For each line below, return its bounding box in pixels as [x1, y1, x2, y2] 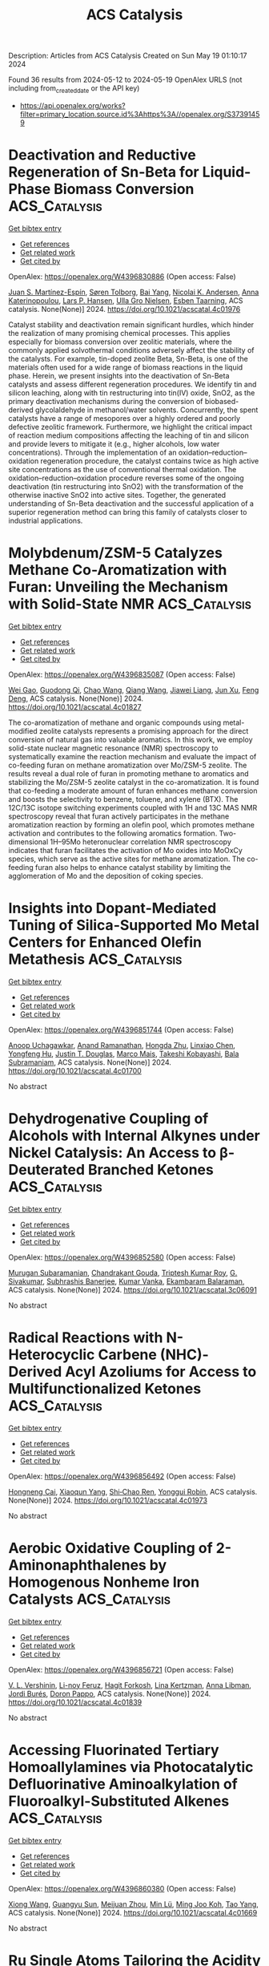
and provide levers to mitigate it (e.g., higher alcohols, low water [8, 439, 220, 448]
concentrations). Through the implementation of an [8, 447, 177, 457]
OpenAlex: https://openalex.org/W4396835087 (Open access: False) [8, 669, 236, 679]
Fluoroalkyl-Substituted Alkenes [8, 1792, 230, 1810]
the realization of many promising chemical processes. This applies [8, 328, 231, 338]
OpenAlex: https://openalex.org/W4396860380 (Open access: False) [8, 1883, 236, 1893]
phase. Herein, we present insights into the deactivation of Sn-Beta [8, 370, 230, 380]
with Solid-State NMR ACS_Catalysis [8, 595, 252, 613]
